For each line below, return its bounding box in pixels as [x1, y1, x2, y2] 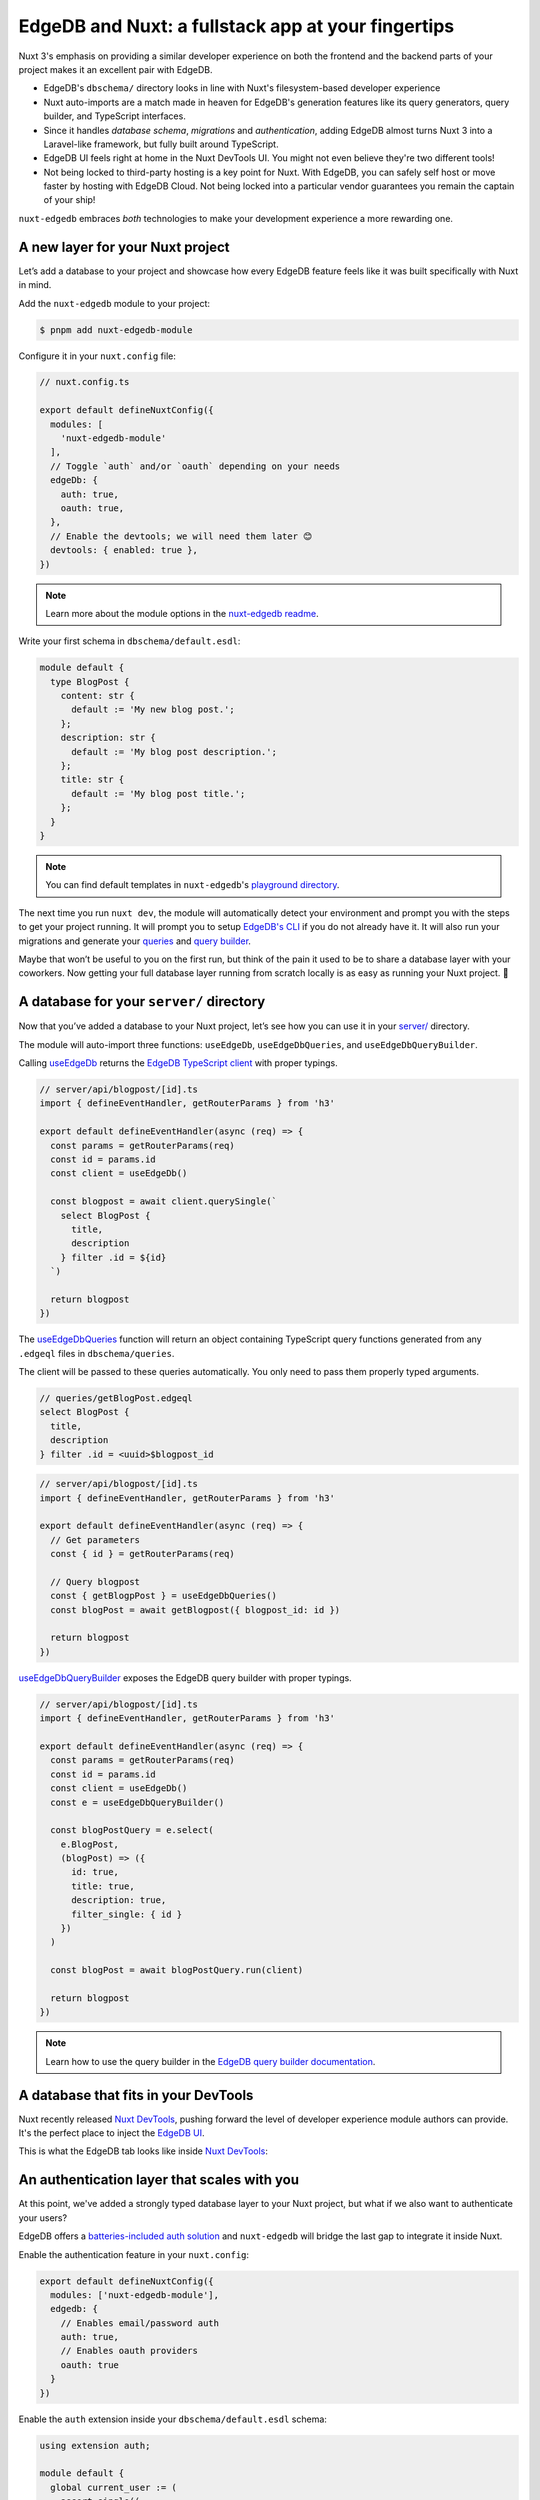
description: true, [71, 1895, 167, 1906]
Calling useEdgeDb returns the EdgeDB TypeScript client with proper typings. [18, 1057, 339, 1069]
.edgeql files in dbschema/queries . [18, 1347, 175, 1359]
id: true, [71, 1866, 120, 1878]
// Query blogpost [50, 1576, 140, 1587]
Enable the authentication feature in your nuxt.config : [18, 2248, 250, 2260]
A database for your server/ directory [18, 993, 266, 1010]
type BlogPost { [50, 676, 130, 687]
